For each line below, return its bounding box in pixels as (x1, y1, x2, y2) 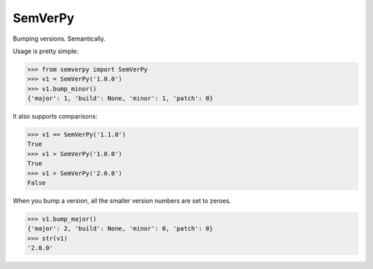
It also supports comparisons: (12, 112, 98, 121)
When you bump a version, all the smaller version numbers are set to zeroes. (12, 197, 231, 205)
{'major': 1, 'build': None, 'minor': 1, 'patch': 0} (27, 94, 213, 103)
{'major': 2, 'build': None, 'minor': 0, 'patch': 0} (27, 225, 213, 232)
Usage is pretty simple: (12, 47, 79, 55)
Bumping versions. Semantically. (12, 34, 106, 43)
